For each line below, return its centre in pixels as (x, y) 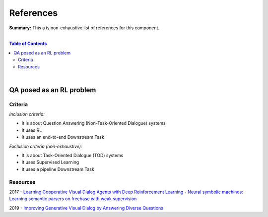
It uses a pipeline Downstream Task (58, 169)
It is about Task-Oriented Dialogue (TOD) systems (72, 155)
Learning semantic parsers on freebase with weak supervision (73, 199)
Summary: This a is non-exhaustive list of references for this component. (84, 28)
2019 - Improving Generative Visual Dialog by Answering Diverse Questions (86, 208)
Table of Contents (28, 44)
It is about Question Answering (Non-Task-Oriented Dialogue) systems (94, 123)
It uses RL (32, 130)
